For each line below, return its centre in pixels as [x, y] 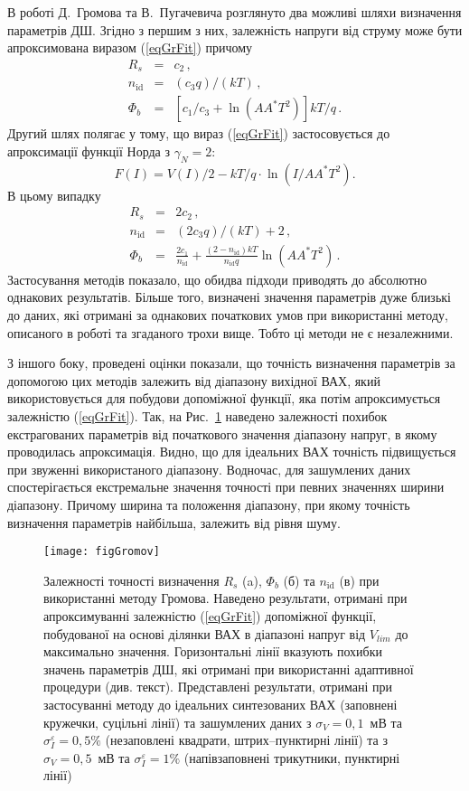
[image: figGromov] [102, 552]
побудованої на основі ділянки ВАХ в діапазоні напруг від [205, 633]
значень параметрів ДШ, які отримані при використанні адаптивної [229, 669]
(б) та [299, 580]
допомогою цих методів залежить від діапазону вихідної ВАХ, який [194, 380]
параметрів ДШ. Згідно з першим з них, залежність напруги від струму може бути [235, 29]
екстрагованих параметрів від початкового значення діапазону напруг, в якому [222, 433]
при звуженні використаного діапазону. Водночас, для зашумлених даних [209, 469]
